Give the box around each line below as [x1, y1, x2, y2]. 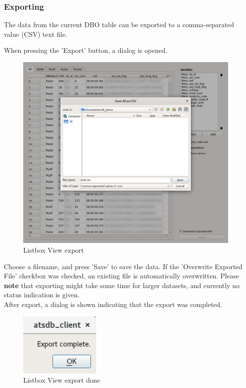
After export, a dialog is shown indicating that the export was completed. [4, 299, 222, 309]
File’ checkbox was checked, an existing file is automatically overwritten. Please [4, 271, 239, 281]
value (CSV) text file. [4, 29, 68, 39]
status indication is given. [4, 290, 80, 300]
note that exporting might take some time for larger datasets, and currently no [4, 280, 240, 290]
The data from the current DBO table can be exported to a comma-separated [4, 19, 234, 30]
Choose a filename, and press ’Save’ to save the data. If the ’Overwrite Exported [4, 261, 243, 271]
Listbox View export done [23, 375, 100, 385]
